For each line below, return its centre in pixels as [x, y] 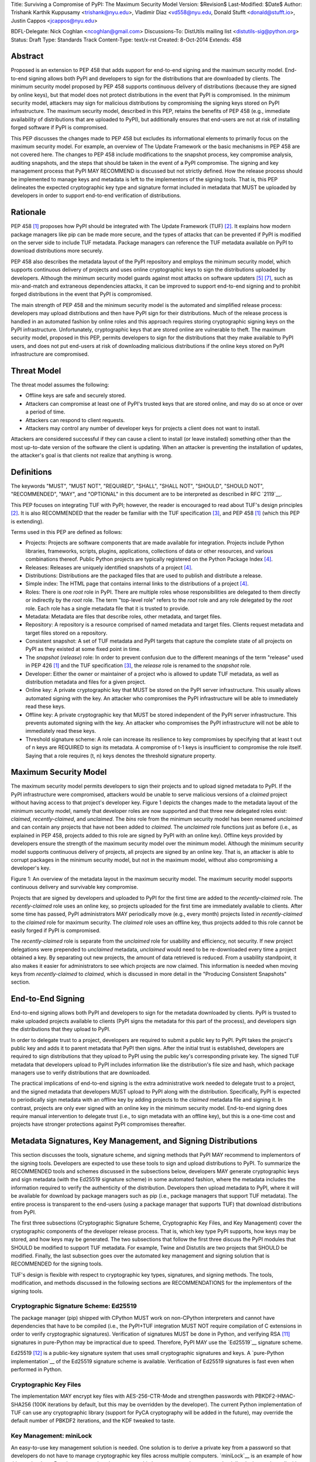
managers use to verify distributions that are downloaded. [81, 1073]
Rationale [28, 213]
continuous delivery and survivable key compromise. [75, 887]
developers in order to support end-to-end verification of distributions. [96, 195]
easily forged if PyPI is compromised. [56, 930]
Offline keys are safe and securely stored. [76, 395]
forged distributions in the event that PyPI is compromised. [81, 294]
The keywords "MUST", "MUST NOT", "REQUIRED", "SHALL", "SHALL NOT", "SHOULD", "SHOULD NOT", [138, 486]
